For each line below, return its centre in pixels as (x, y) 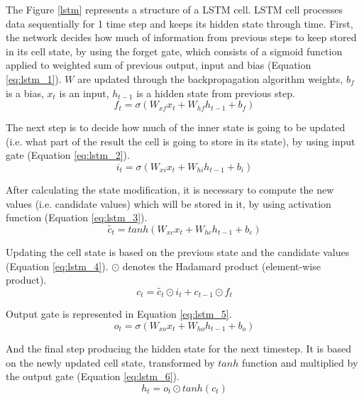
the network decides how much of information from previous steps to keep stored (181, 37)
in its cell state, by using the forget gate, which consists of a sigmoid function (174, 51)
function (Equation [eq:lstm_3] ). (77, 217)
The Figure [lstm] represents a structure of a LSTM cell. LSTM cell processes (174, 9)
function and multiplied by (300, 362)
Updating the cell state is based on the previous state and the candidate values (178, 251)
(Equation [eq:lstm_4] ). (57, 266)
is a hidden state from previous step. (216, 93)
